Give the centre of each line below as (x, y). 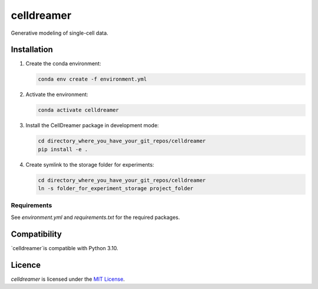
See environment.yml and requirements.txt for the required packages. (95, 217)
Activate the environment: (57, 95)
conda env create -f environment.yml (92, 79)
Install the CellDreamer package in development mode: (92, 125)
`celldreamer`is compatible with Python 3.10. (64, 248)
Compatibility (36, 234)
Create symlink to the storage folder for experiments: (90, 164)
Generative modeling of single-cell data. (59, 33)
